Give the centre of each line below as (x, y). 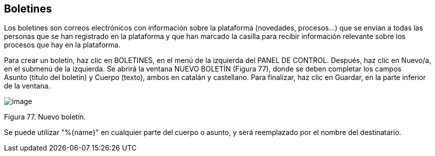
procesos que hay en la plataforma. (62, 45)
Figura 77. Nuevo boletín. (45, 117)
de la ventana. (27, 86)
